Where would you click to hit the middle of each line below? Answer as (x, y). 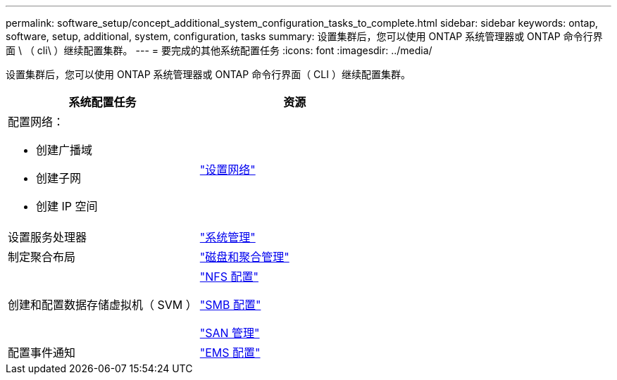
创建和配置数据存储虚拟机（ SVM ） (102, 305)
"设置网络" (228, 170)
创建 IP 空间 (67, 206)
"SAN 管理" (230, 333)
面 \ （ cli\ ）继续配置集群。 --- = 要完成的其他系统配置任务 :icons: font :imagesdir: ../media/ (219, 50)
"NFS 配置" (229, 277)
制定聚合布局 (42, 257)
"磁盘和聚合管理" (244, 257)
